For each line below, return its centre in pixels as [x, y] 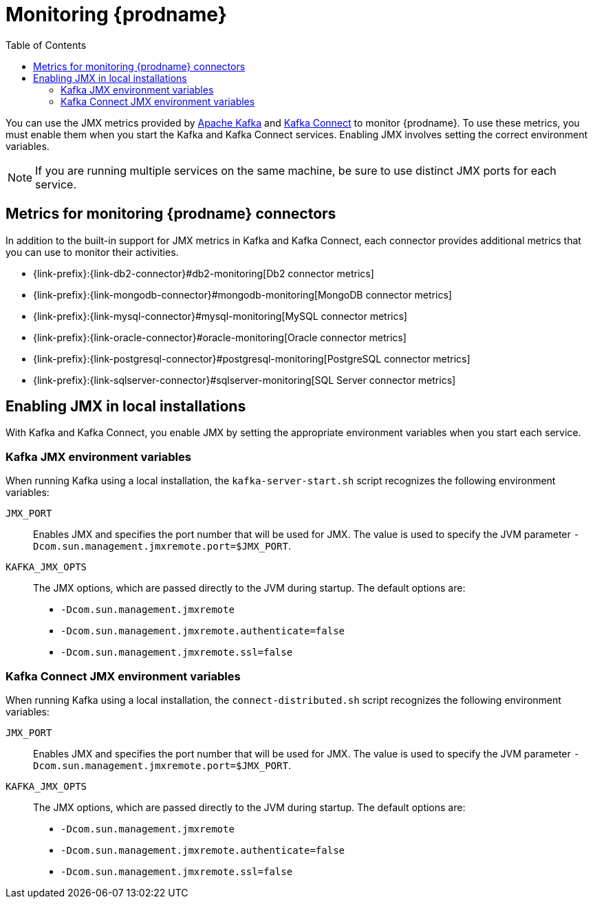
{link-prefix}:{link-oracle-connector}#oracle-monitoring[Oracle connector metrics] [220, 337]
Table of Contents [46, 45]
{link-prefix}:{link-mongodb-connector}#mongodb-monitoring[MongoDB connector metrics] [242, 294]
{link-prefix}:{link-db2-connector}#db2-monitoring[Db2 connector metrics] [204, 273]
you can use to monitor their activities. [92, 252]
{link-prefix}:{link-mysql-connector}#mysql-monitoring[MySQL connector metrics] [220, 316]
